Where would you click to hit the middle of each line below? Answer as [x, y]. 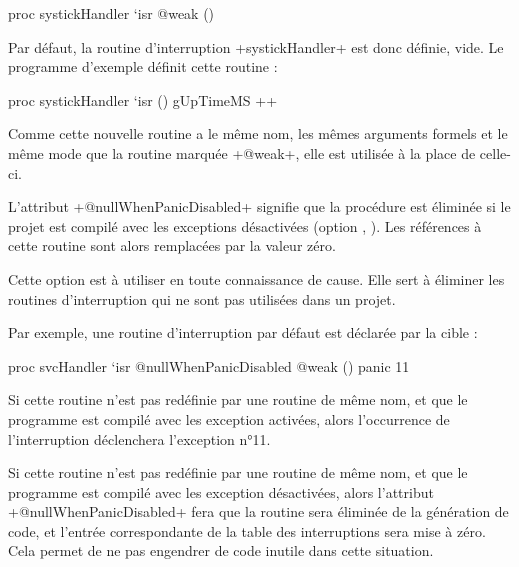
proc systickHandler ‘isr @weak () [111, 13]
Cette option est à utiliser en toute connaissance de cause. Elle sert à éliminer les [256, 278]
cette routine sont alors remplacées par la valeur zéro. [172, 245]
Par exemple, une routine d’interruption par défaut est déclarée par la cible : [243, 332]
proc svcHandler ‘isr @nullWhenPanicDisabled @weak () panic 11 [209, 365]
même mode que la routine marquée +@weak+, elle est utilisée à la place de [242, 152]
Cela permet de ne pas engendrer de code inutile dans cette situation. [221, 550]
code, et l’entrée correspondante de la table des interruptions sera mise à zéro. [247, 530]
